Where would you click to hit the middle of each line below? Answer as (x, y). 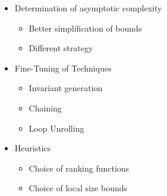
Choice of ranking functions (79, 168)
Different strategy (61, 48)
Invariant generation (66, 88)
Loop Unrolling (56, 128)
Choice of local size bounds (78, 188)
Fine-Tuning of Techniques (63, 68)
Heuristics (33, 148)
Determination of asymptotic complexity (88, 8)
